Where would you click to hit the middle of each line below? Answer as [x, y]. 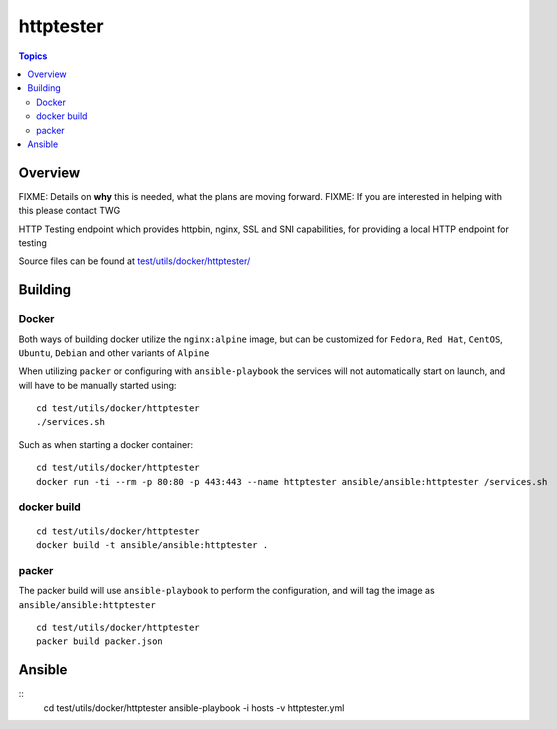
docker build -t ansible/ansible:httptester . [152, 544]
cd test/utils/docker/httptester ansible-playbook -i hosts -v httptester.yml [194, 707]
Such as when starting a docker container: [106, 444]
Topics [33, 56]
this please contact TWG [69, 211]
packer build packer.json [100, 641]
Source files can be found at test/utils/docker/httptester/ [134, 261]
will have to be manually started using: [97, 385]
